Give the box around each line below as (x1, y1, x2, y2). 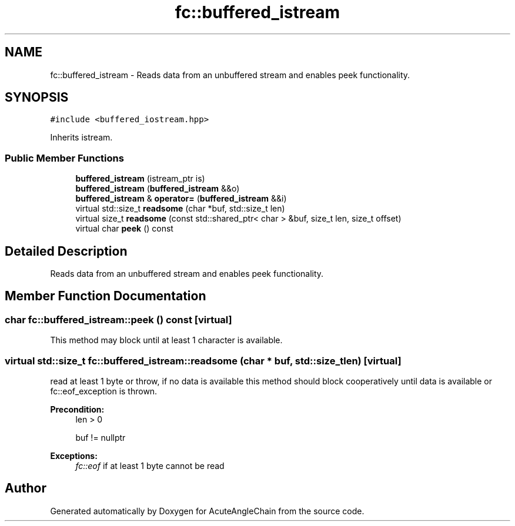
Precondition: (50, 404, 105, 414)
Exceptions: (50, 451, 98, 461)
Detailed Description (5, 243, 128, 259)
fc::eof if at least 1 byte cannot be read (75, 461, 225, 471)
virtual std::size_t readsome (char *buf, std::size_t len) (75, 203, 285, 214)
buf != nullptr (75, 433, 126, 443)
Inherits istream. (50, 132, 113, 143)
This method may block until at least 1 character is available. (50, 335, 283, 346)
